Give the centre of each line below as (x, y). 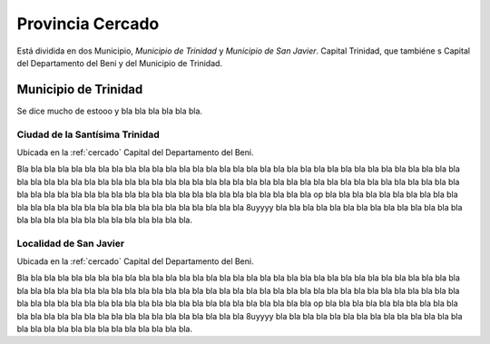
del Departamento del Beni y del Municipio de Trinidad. (119, 63)
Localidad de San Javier (71, 243)
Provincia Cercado (88, 24)
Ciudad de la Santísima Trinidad (88, 134)
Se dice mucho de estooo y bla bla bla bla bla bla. (110, 111)
